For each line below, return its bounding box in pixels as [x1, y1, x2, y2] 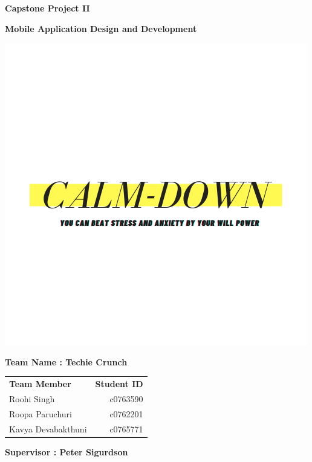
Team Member [9, 377, 71, 390]
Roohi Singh [9, 392, 55, 405]
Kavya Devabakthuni [9, 422, 87, 435]
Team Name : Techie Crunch [5, 355, 128, 368]
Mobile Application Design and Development [5, 22, 197, 34]
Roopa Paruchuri [9, 407, 72, 420]
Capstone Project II [5, 2, 90, 14]
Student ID [95, 377, 143, 390]
